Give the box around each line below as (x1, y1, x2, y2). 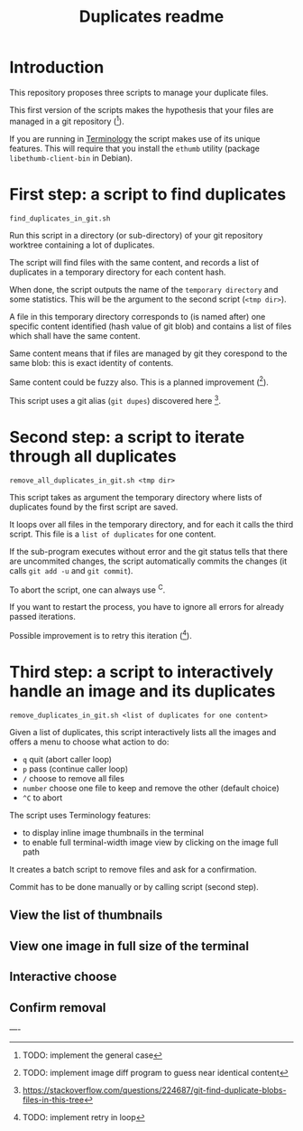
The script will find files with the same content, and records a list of (9, 257, 260, 267)
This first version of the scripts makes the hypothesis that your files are (9, 104, 274, 115)
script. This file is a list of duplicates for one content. (9, 528, 216, 539)
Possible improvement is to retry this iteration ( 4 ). (9, 629, 192, 641)
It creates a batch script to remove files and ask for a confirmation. (9, 865, 257, 875)
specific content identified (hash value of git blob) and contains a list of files (9, 321, 292, 332)
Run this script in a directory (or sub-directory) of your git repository (9, 229, 263, 240)
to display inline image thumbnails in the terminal (22, 827, 205, 838)
